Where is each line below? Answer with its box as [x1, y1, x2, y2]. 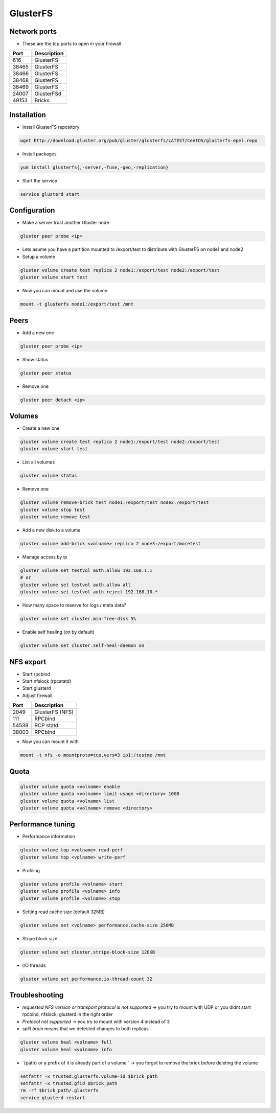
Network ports [9, 27, 57, 36]
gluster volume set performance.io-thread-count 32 [20, 976, 153, 982]
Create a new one [22, 425, 60, 431]
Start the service [22, 177, 57, 183]
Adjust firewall [22, 692, 53, 699]
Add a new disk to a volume [22, 527, 81, 534]
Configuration [9, 206, 55, 215]
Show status [22, 356, 49, 362]
